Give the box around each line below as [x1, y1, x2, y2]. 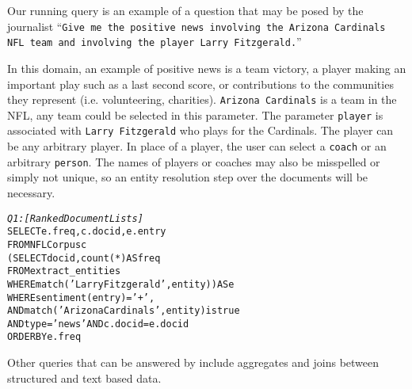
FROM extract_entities [7, 265, 121, 277]
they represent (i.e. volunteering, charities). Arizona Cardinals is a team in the [7, 91, 397, 108]
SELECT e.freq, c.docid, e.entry [7, 226, 166, 238]
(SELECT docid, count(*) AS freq [7, 252, 161, 264]
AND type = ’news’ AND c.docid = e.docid [7, 318, 189, 330]
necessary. [7, 184, 55, 200]
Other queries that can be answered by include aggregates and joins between [7, 354, 380, 371]
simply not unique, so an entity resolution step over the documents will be [7, 169, 368, 185]
